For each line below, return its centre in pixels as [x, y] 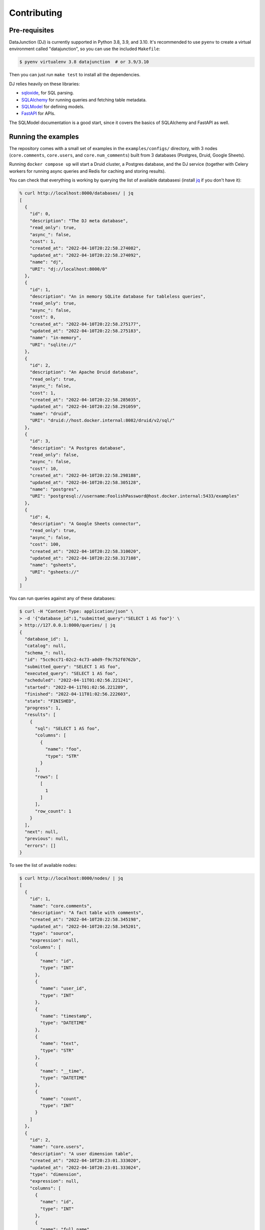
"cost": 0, [43, 317]
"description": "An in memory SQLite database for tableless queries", [118, 297]
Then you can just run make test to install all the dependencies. [75, 75]
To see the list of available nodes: [43, 865]
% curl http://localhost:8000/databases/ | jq [76, 193]
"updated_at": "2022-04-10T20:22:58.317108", [85, 558]
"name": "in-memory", [56, 338]
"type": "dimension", [56, 1174]
